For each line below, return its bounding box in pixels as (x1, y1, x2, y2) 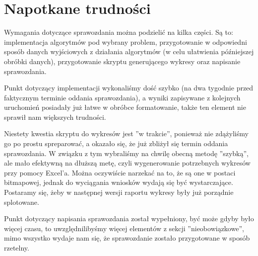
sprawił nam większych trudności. (4, 111, 106, 122)
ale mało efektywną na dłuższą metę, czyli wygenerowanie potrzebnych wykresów (4, 158, 251, 168)
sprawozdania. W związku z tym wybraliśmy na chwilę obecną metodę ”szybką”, (4, 148, 249, 158)
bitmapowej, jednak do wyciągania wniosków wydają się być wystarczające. (4, 177, 233, 187)
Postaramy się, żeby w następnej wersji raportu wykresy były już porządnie (4, 187, 234, 197)
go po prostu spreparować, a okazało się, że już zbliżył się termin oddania (4, 138, 228, 149)
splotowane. (4, 196, 39, 207)
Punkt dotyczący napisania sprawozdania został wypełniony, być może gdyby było (4, 213, 254, 224)
